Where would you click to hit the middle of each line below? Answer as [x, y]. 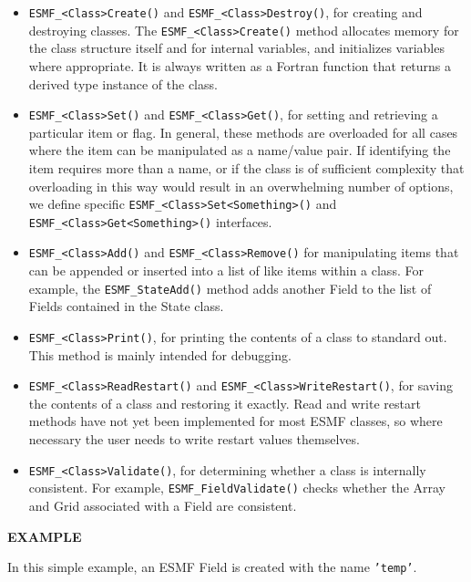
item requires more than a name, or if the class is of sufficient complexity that [246, 167]
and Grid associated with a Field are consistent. [163, 505]
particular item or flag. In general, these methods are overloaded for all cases [243, 132]
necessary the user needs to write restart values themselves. [194, 439]
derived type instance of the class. [123, 83]
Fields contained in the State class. [126, 306]
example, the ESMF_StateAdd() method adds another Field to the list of [230, 288]
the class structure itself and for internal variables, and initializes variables [236, 48]
